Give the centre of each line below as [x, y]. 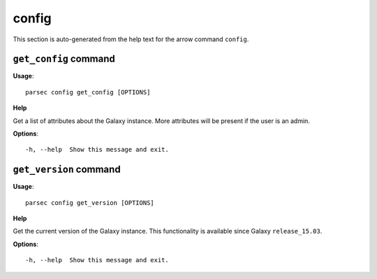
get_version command [67, 170]
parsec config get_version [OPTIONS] [90, 202]
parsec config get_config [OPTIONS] [88, 92]
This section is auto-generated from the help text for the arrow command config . [131, 39]
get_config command [64, 59]
